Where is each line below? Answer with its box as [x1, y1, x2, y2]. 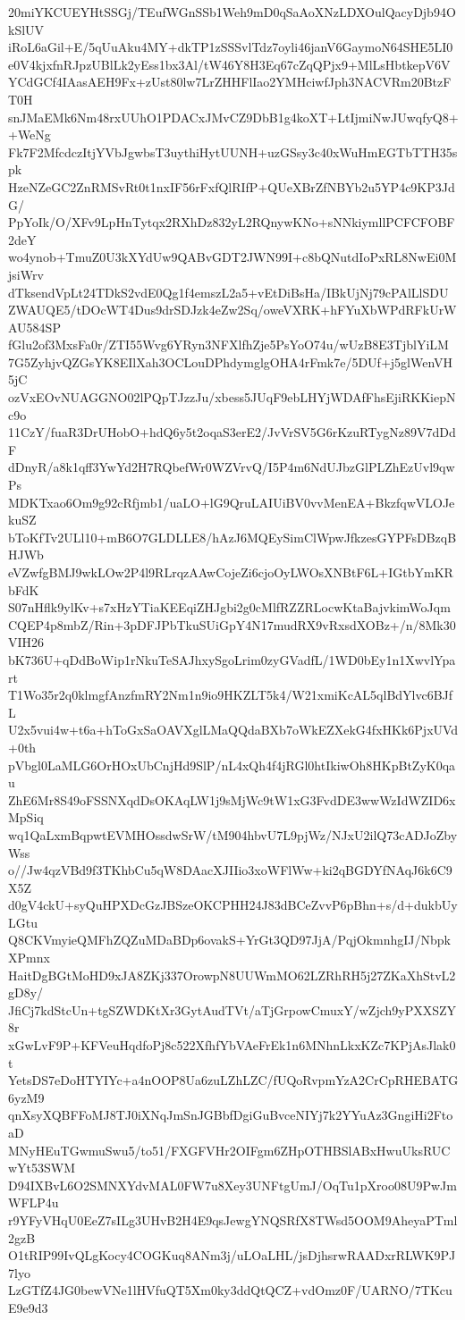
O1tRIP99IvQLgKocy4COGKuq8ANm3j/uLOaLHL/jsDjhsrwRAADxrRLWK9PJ [8, 1246, 456, 1265]
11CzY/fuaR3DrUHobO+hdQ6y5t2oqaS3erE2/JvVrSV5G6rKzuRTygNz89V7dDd [8, 423, 456, 441]
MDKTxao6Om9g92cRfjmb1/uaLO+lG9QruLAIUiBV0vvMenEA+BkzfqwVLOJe [8, 492, 455, 511]
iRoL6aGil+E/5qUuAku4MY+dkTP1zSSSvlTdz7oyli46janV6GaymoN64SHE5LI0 [8, 38, 453, 56]
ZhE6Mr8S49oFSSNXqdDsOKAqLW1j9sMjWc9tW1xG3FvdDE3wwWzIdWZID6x [8, 790, 456, 809]
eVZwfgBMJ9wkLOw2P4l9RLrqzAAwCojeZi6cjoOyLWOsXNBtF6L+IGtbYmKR [8, 563, 453, 581]
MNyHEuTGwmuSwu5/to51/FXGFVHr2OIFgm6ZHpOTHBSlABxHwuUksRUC [8, 1140, 451, 1159]
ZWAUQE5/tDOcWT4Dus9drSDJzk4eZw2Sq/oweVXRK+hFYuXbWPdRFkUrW [8, 300, 457, 319]
